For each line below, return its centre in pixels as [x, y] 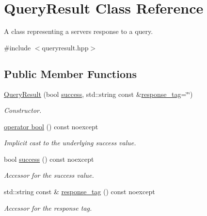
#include [17, 47]
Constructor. [23, 110]
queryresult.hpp [65, 47]
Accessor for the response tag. [48, 208]
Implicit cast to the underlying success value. [70, 143]
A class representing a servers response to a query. [79, 31]
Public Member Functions [70, 73]
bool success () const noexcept [49, 159]
